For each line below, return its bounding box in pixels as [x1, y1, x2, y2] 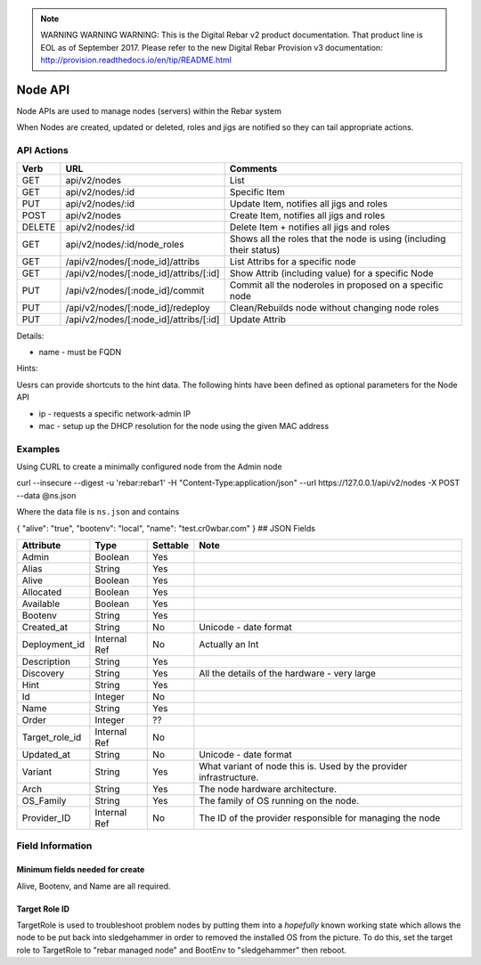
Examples [16, 442, 61, 455]
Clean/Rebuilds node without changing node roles [229, 301, 440, 313]
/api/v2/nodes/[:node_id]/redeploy [65, 301, 210, 313]
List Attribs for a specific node [229, 255, 356, 267]
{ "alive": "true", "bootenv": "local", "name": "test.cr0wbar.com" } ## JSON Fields [16, 523, 316, 533]
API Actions [16, 144, 69, 157]
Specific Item [229, 185, 285, 198]
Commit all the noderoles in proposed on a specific [229, 279, 444, 291]
